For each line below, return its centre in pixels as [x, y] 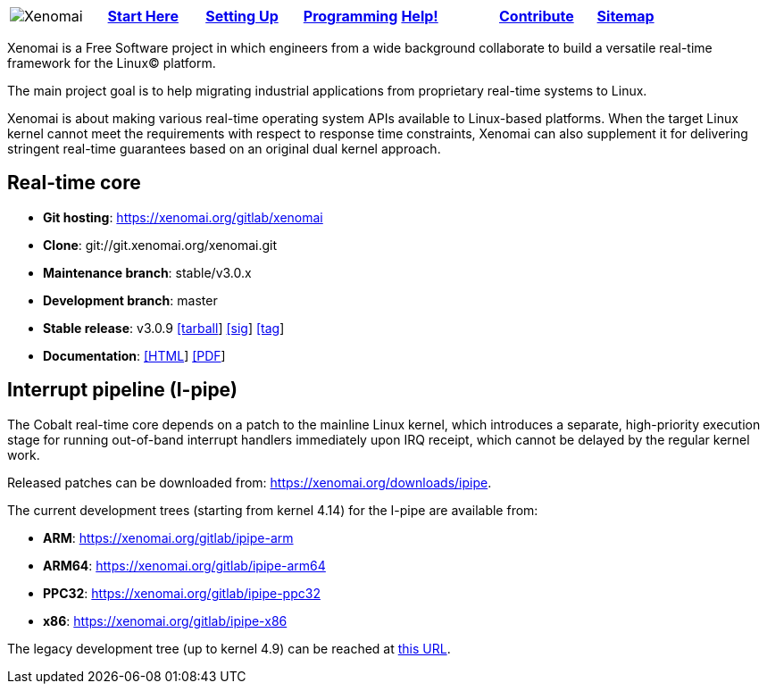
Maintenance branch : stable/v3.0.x [147, 272]
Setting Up [242, 16]
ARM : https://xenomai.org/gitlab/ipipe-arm [168, 537]
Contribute [536, 16]
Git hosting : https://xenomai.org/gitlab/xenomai [183, 217]
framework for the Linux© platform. [112, 63]
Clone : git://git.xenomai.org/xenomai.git [160, 245]
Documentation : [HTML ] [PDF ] [134, 355]
